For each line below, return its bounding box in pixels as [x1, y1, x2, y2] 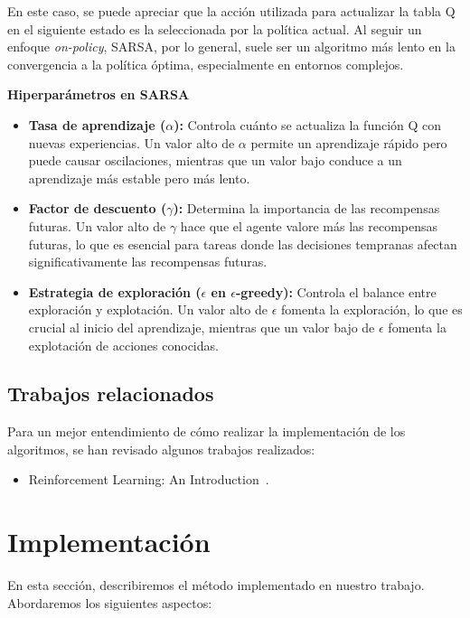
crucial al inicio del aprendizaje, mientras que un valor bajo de [28, 317, 375, 336]
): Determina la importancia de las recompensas [173, 199, 440, 218]
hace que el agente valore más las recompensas [180, 216, 438, 235]
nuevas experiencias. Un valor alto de [28, 133, 235, 152]
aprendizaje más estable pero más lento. [28, 168, 250, 187]
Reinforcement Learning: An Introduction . [28, 470, 269, 489]
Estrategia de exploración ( [28, 282, 202, 301]
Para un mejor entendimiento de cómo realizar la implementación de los [7, 422, 406, 441]
